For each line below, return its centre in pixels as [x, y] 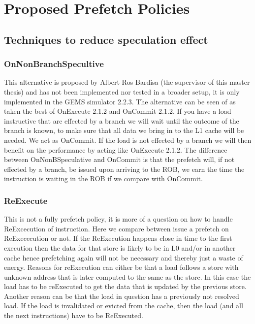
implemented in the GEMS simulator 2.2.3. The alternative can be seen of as [120, 101]
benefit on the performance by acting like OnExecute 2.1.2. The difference [116, 149]
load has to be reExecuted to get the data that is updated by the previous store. [125, 286]
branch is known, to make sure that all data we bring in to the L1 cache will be [124, 130]
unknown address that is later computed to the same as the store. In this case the [127, 276]
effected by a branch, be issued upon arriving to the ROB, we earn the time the [124, 169]
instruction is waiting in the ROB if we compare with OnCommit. [103, 178]
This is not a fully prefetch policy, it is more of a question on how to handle [118, 219]
